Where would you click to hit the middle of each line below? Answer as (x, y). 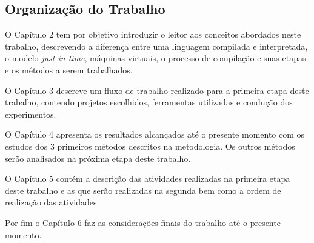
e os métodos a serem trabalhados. (69, 69)
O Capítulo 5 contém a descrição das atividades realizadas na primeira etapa (148, 178)
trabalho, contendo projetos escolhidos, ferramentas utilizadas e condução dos (149, 102)
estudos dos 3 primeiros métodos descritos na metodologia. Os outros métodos (150, 146)
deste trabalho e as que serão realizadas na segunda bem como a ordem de (143, 190)
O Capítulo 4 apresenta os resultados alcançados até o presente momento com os (155, 134)
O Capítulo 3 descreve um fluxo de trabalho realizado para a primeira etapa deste (157, 90)
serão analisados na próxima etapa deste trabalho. (98, 158)
